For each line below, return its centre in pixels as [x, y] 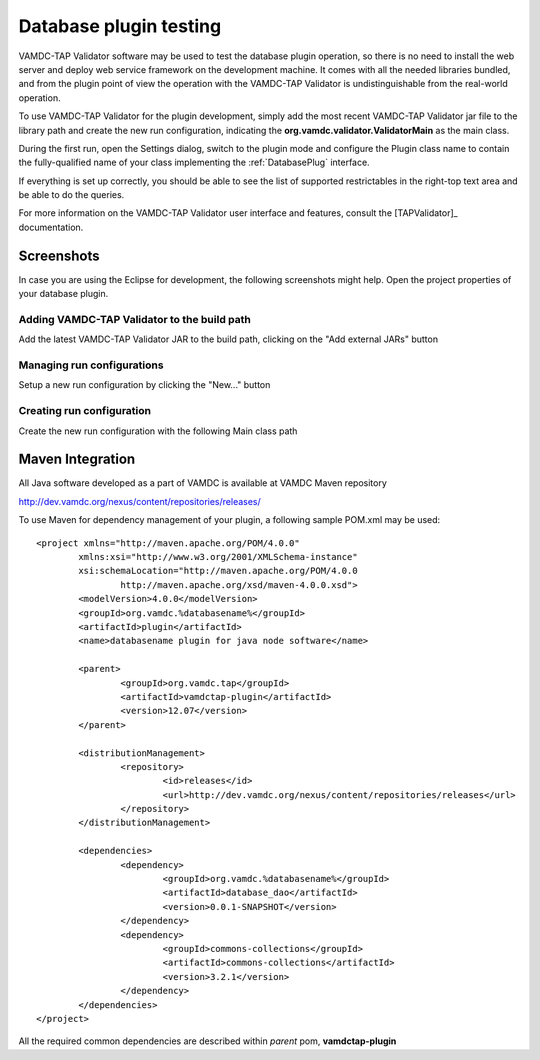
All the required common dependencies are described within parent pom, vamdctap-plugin [207, 1041]
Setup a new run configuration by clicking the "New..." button [144, 385]
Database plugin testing [120, 26]
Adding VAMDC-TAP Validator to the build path [135, 319]
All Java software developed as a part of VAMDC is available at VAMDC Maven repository [202, 483]
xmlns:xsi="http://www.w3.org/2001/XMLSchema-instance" [218, 557]
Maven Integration [77, 459]
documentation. [51, 227]
